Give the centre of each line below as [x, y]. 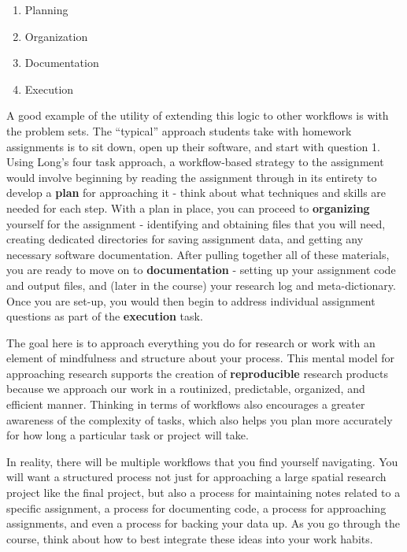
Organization [56, 36]
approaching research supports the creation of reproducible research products [197, 373]
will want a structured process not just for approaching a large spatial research [196, 477]
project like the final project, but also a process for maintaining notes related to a [203, 493]
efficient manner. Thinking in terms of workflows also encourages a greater [186, 404]
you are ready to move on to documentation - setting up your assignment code [201, 270]
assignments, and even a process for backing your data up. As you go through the [203, 523]
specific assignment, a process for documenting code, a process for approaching [196, 508]
